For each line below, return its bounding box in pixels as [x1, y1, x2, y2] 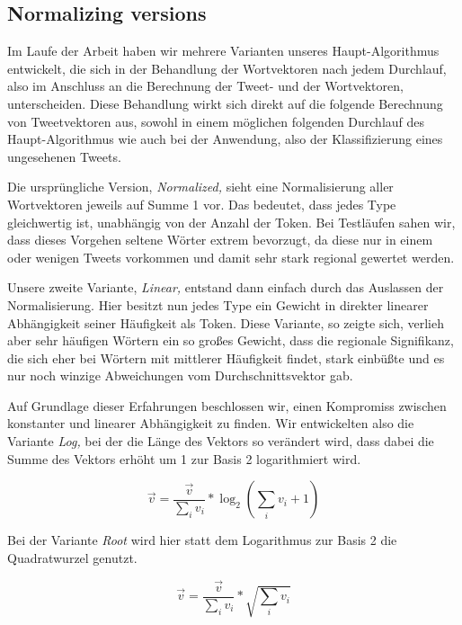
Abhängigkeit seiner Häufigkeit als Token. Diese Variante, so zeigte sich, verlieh [7, 313, 444, 332]
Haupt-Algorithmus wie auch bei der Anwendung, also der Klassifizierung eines [7, 129, 443, 148]
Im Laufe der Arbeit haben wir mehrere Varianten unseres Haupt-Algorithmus [7, 41, 440, 60]
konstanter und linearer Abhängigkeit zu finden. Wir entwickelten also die [7, 414, 414, 433]
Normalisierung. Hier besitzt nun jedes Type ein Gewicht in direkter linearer [7, 295, 429, 314]
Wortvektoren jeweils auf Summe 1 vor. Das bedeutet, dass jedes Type [7, 194, 396, 213]
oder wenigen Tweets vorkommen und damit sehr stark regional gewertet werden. [7, 247, 455, 266]
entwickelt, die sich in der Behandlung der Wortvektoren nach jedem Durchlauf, [7, 58, 447, 77]
